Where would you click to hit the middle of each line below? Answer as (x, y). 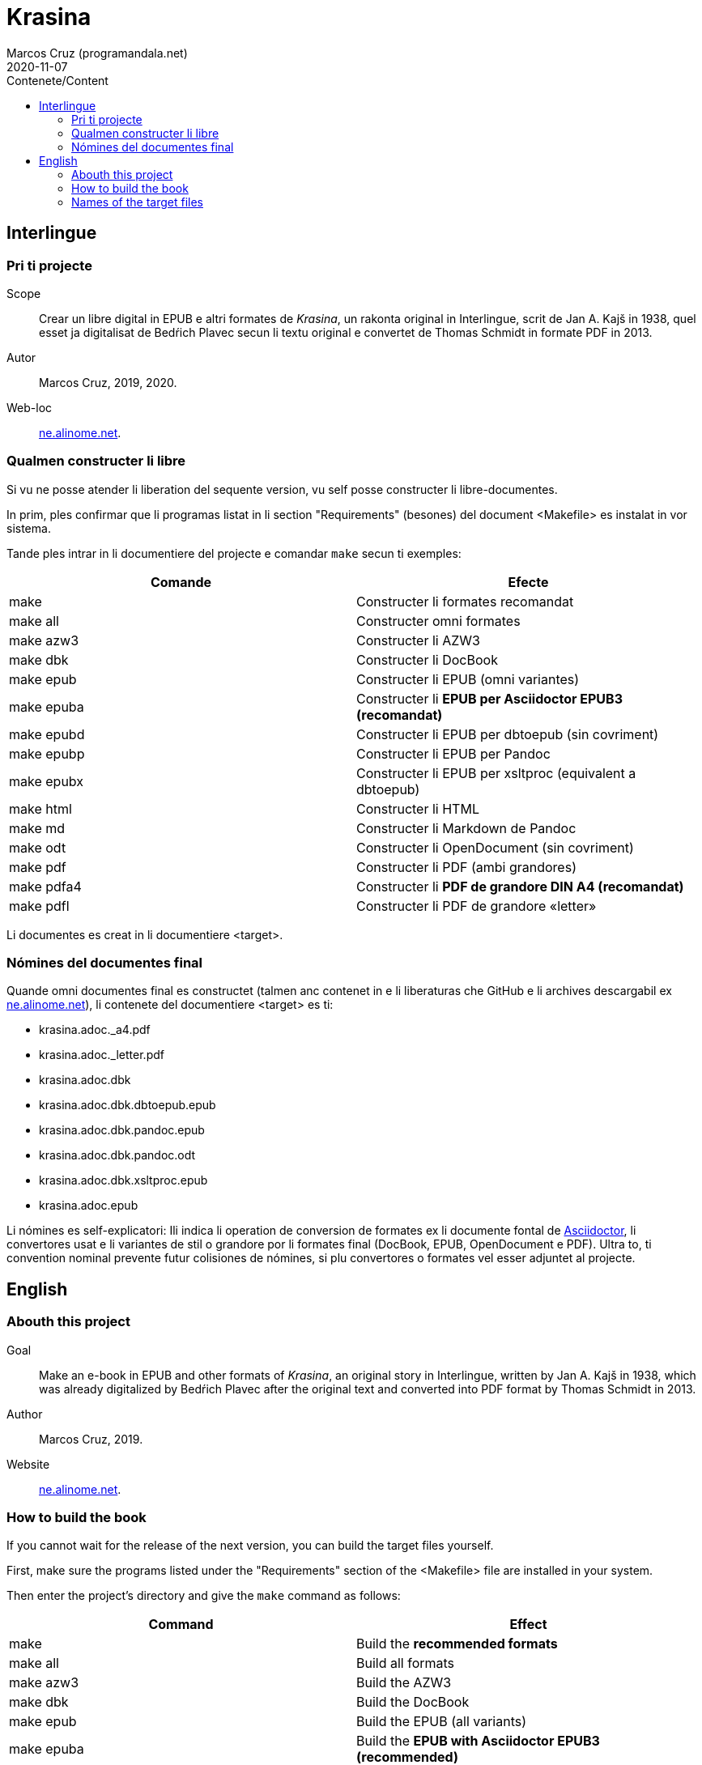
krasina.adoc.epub (89, 1206)
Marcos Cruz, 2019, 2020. (108, 382)
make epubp (47, 753)
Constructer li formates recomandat (465, 601)
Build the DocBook (413, 1702)
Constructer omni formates (438, 621)
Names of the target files (137, 202)
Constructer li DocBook (427, 659)
